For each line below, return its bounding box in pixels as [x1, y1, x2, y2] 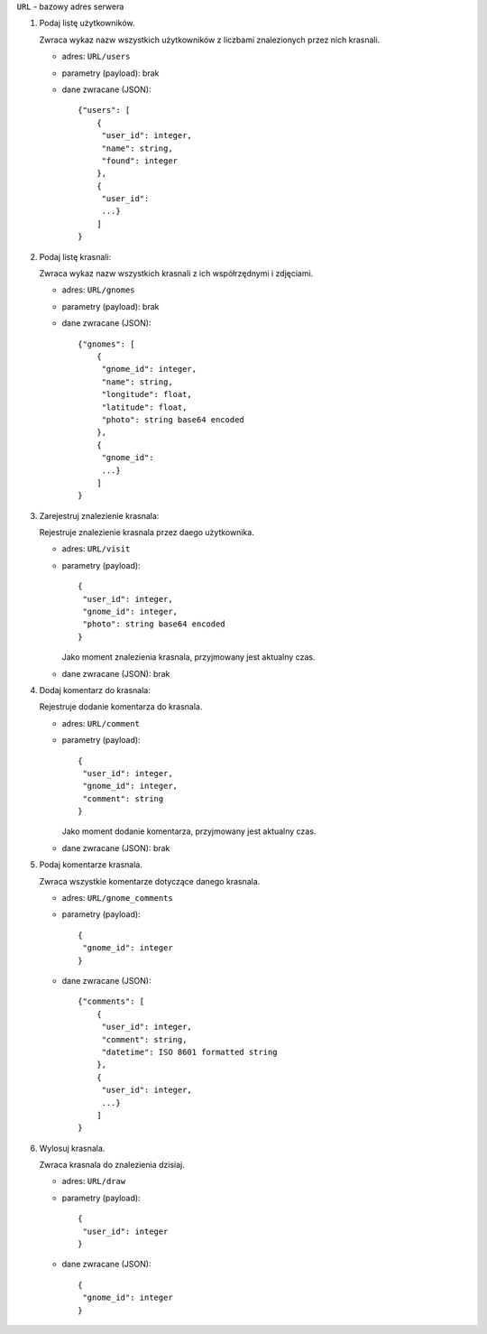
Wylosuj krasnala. [39, 1143, 106, 1153]
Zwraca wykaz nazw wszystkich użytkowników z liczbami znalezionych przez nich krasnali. [39, 34, 381, 45]
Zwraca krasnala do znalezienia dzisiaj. [39, 1160, 185, 1171]
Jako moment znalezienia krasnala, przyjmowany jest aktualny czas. [61, 652, 316, 662]
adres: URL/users [61, 51, 131, 62]
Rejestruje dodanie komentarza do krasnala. [39, 701, 203, 712]
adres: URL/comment [61, 718, 140, 728]
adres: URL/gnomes [61, 284, 135, 295]
